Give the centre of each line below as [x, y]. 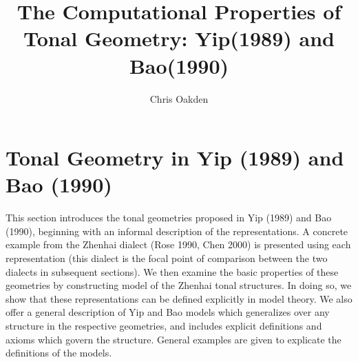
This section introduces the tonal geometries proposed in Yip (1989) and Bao [169, 218]
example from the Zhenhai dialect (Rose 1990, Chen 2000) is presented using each [178, 244]
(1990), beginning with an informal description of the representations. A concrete [177, 231]
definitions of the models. [59, 353]
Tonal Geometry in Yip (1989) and [175, 158]
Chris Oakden [179, 98]
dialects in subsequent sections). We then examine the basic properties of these [172, 271]
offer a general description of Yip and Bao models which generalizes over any [168, 312]
